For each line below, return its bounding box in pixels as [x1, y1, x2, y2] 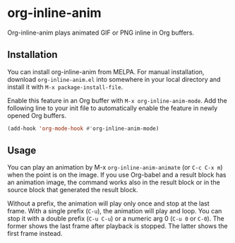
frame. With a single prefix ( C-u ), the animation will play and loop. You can [7, 207, 222, 215]
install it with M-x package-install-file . [7, 83, 123, 91]
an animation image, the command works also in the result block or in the [7, 178, 220, 186]
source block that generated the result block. [7, 186, 138, 194]
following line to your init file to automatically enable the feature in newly [7, 104, 218, 112]
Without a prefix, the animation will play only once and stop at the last [7, 199, 210, 208]
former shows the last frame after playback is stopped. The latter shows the [7, 222, 228, 230]
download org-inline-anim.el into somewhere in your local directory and [7, 75, 221, 83]
